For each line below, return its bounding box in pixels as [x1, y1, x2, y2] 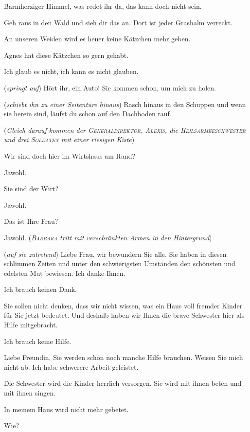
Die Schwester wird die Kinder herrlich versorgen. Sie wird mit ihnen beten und [4, 378, 242, 388]
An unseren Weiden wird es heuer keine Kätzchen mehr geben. [4, 34, 191, 44]
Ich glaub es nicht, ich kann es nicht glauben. [4, 66, 139, 76]
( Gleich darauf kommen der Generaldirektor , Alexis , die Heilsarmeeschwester [4, 125, 246, 135]
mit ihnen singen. [4, 388, 55, 398]
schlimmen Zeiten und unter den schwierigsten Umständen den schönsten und [4, 258, 235, 269]
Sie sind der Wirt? [4, 183, 59, 194]
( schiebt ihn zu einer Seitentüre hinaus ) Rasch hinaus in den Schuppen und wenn [4, 99, 246, 109]
